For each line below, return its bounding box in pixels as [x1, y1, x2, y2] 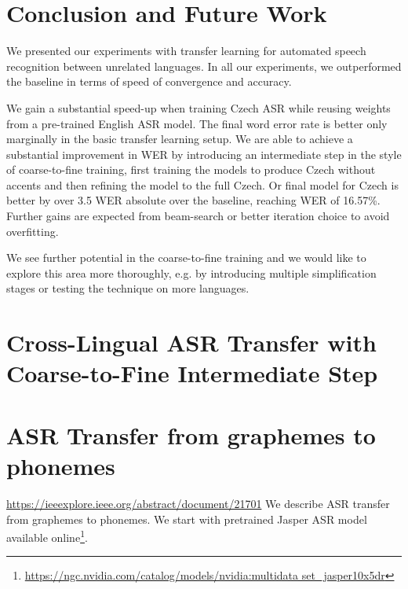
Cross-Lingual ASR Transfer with [6, 326, 377, 359]
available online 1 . [6, 527, 88, 545]
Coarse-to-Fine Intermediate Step [6, 357, 378, 389]
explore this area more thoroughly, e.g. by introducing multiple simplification [6, 264, 377, 281]
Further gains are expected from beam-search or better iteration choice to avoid [6, 208, 390, 224]
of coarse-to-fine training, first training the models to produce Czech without [6, 161, 376, 178]
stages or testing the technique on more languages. [6, 280, 250, 296]
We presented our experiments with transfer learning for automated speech [6, 42, 366, 59]
